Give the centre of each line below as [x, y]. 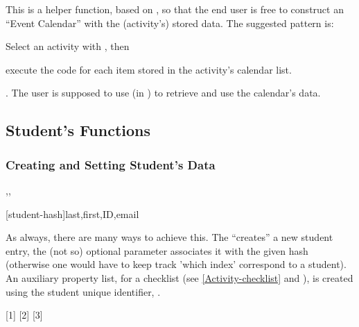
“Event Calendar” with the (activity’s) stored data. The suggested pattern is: [170, 23]
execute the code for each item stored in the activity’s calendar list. [149, 69]
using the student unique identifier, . [83, 291]
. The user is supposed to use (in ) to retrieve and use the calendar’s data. [163, 93]
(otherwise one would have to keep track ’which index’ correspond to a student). [176, 264]
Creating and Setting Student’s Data [111, 164]
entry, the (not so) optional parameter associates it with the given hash [157, 250]
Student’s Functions [78, 130]
